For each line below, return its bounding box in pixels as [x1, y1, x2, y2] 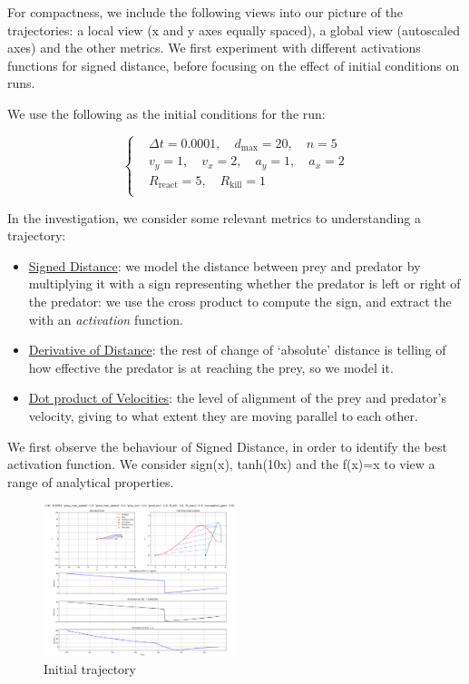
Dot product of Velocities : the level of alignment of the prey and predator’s [28, 388, 446, 407]
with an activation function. [28, 309, 183, 328]
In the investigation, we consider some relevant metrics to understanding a [7, 208, 421, 227]
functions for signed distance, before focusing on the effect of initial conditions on [7, 55, 460, 74]
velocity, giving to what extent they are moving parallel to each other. [28, 406, 418, 425]
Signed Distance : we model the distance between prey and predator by [28, 256, 421, 275]
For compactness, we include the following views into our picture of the [7, 3, 404, 21]
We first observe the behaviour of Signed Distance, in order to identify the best [7, 436, 447, 455]
